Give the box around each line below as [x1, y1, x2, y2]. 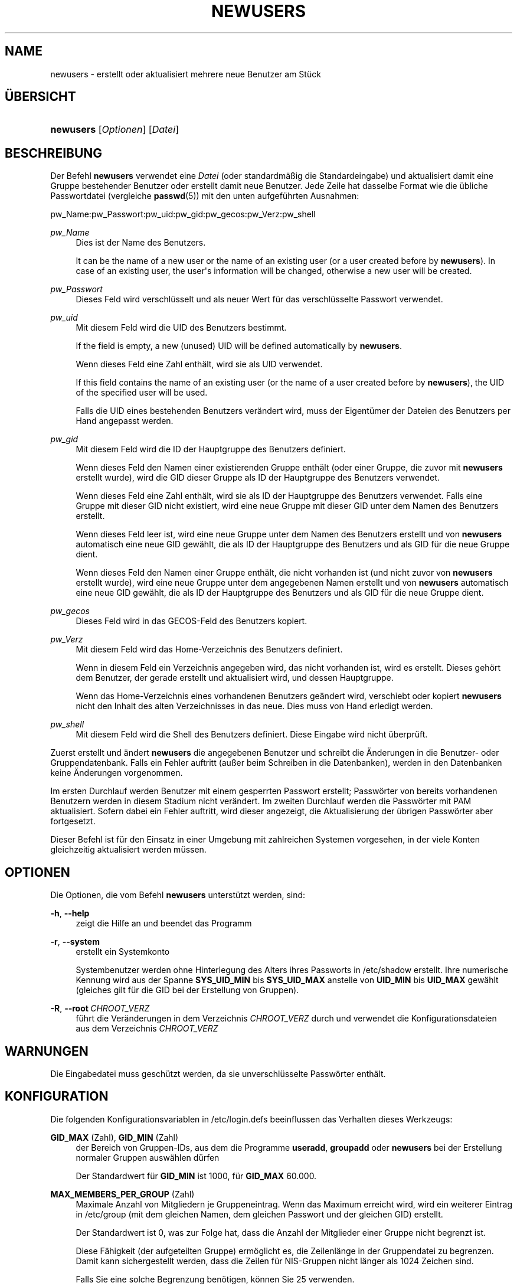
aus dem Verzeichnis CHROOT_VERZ [76, 1023, 218, 1034]
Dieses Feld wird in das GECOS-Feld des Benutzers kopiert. [76, 616, 307, 626]
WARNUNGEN [5, 1043, 89, 1059]
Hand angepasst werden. [76, 416, 174, 426]
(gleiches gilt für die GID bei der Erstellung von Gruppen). [76, 985, 299, 995]
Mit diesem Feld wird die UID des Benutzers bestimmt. [76, 322, 287, 333]
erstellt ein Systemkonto [76, 946, 170, 957]
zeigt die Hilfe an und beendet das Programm [76, 918, 252, 929]
